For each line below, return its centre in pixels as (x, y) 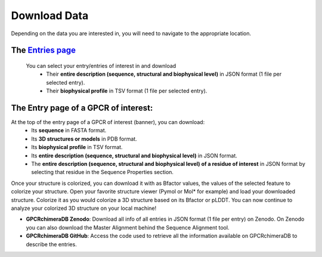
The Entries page (44, 50)
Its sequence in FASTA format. (69, 131)
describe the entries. (51, 244)
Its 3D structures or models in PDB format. (84, 139)
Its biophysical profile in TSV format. (77, 147)
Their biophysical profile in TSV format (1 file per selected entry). (127, 91)
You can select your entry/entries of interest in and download (101, 66)
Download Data (50, 16)
